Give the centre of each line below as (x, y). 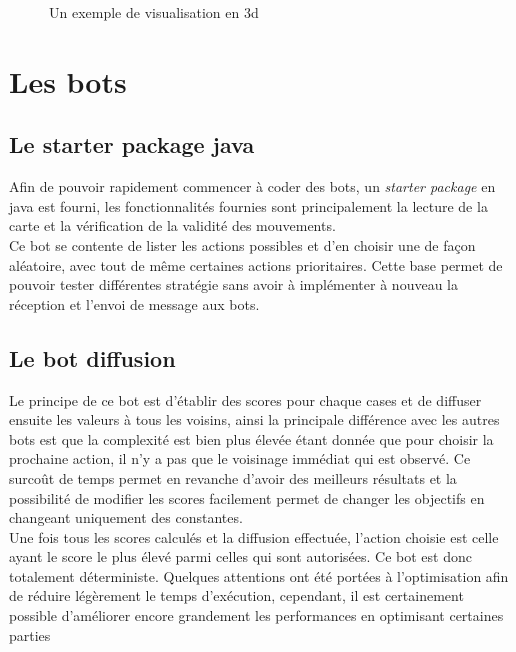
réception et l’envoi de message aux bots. (134, 303)
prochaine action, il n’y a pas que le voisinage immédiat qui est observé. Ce (240, 458)
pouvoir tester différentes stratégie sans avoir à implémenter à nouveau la (233, 284)
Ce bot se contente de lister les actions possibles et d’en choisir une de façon (242, 244)
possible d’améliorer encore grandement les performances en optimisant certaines (256, 615)
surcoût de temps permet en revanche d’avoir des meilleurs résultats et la (233, 477)
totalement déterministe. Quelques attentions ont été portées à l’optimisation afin (259, 575)
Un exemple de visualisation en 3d (154, 12)
